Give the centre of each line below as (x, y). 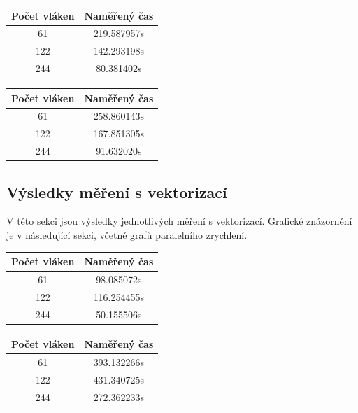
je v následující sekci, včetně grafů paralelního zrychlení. (127, 235)
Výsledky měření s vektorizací (117, 191)
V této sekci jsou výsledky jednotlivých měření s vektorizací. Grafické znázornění (179, 221)
